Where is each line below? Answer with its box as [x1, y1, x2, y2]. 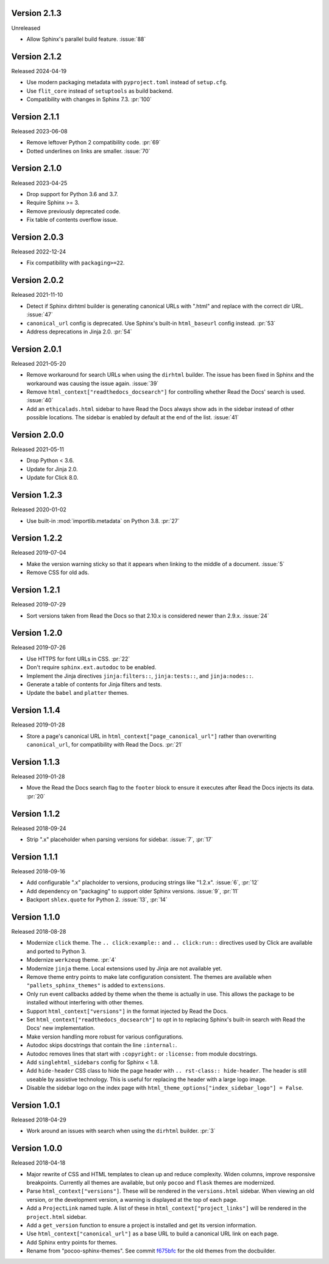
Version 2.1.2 [11, 51, 62, 62]
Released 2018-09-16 [11, 867, 66, 875]
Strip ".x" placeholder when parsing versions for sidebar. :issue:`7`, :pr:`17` [26, 836, 213, 843]
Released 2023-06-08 [11, 127, 68, 135]
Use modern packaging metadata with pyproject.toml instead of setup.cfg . [26, 79, 228, 86]
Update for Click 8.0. [26, 474, 79, 481]
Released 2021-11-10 [11, 291, 63, 299]
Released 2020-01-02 [11, 506, 67, 513]
